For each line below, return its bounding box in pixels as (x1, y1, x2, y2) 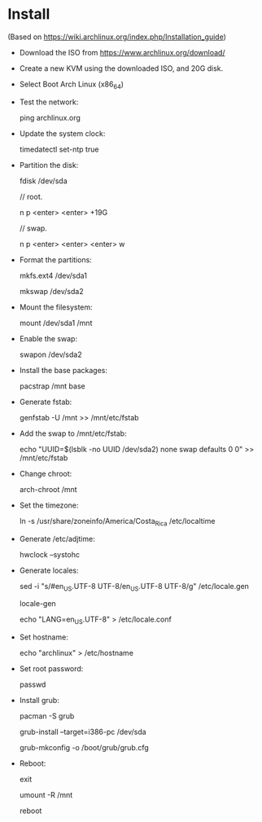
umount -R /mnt (19, 790, 73, 800)
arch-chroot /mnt (19, 484, 78, 494)
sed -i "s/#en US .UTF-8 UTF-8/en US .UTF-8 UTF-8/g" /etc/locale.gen (19, 581, 250, 593)
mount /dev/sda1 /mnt (19, 318, 93, 327)
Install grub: (19, 696, 60, 706)
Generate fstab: (19, 397, 72, 407)
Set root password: (19, 664, 84, 674)
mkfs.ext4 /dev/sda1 (19, 270, 87, 280)
